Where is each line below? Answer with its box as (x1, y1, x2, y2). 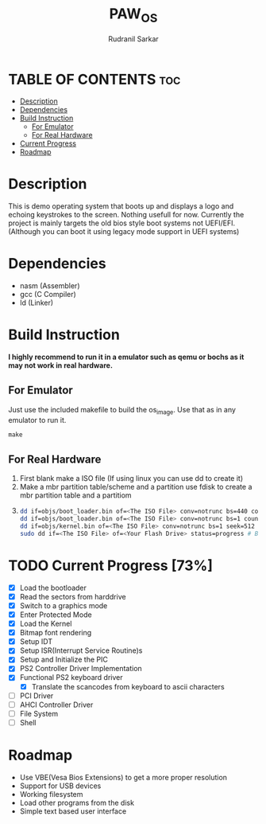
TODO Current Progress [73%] (8, 556, 213, 575)
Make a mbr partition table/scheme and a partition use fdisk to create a (19, 482, 253, 492)
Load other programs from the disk (19, 798, 135, 807)
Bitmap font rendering (19, 628, 92, 638)
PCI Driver (19, 690, 54, 701)
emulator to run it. (8, 415, 67, 424)
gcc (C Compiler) (19, 290, 77, 299)
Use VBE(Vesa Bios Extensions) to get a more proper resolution (19, 772, 228, 782)
